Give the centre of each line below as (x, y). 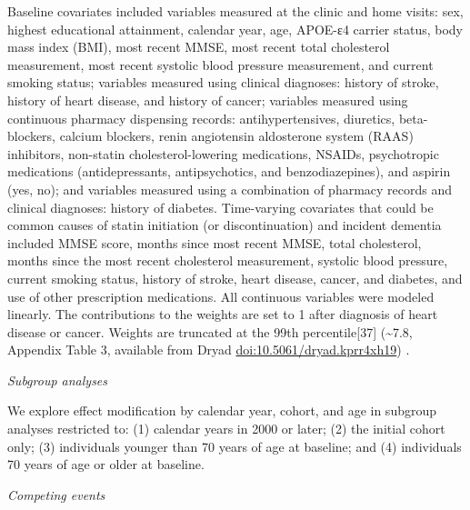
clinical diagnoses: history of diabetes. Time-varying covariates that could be (220, 207)
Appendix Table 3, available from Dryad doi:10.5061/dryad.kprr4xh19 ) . (209, 350)
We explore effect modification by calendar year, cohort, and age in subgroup (222, 410)
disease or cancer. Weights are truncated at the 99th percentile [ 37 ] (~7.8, (210, 331)
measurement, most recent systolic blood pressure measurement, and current (220, 64)
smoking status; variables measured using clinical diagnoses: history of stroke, (223, 82)
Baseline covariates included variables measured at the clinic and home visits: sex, (235, 11)
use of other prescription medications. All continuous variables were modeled (221, 296)
